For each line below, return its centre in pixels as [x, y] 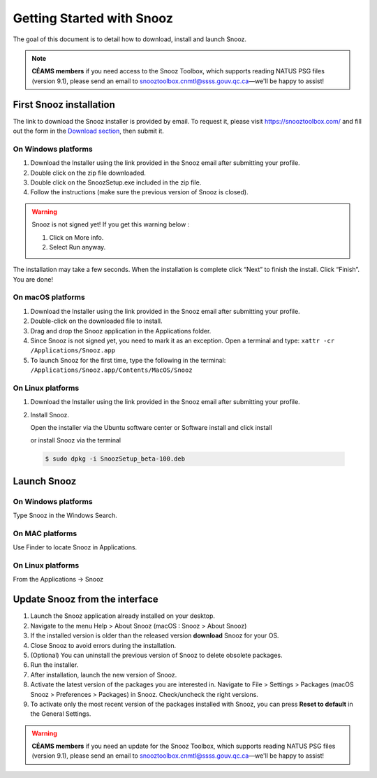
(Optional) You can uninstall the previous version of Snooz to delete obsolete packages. [156, 655]
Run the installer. [54, 665]
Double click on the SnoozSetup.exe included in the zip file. [116, 182]
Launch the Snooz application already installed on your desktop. [123, 616]
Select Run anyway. [77, 247]
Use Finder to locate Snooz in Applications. [75, 547]
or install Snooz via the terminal [76, 440]
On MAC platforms [45, 533]
